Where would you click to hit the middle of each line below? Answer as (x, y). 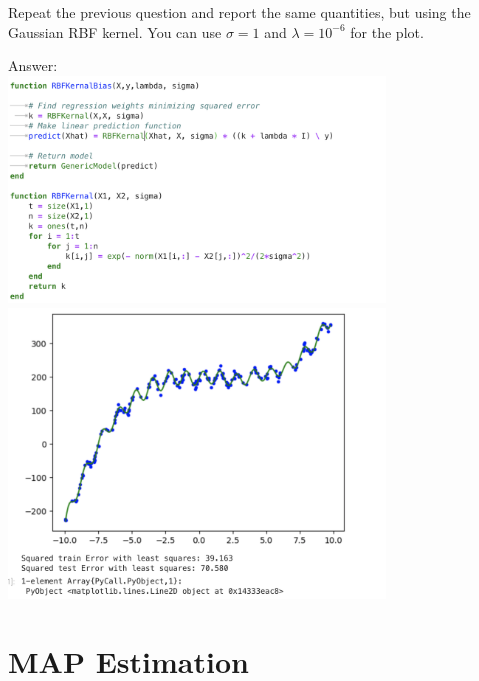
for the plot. (387, 31)
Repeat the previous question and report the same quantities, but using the (239, 12)
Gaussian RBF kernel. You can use (115, 31)
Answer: (33, 65)
